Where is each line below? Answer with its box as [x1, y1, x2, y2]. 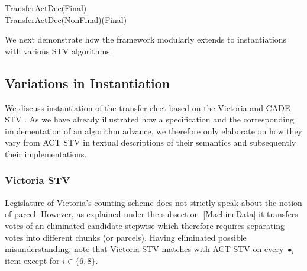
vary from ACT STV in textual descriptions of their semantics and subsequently [5, 136, 296, 149]
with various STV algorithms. [5, 44, 112, 57]
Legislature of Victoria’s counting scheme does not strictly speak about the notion [5, 196, 302, 208]
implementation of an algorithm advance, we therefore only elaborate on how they [5, 124, 302, 137]
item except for [5, 254, 60, 266]
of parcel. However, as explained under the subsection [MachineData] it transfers [5, 208, 298, 220]
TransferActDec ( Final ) [5, 2, 87, 14]
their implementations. [5, 147, 87, 160]
